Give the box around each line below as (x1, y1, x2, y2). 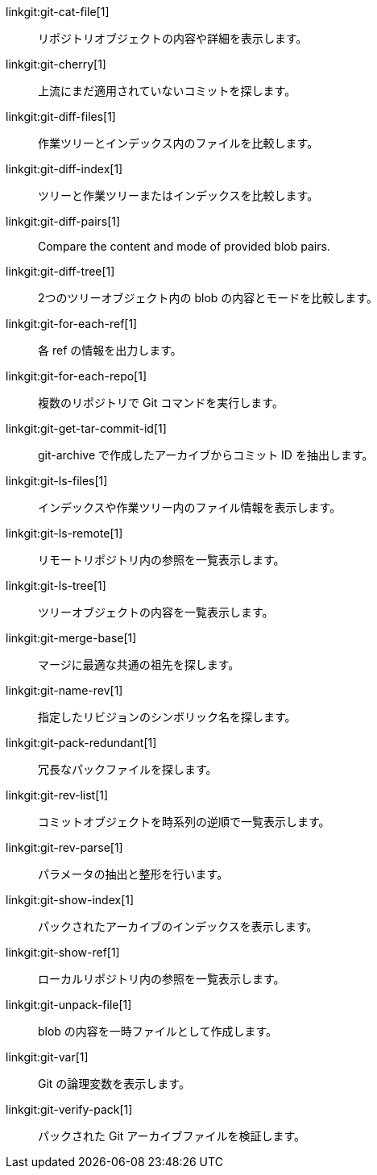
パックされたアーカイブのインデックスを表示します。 (38, 920, 318, 933)
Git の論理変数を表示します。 (38, 1077, 190, 1090)
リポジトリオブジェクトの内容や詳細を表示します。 (38, 31, 308, 45)
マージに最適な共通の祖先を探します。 (38, 658, 240, 671)
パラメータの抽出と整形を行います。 (38, 867, 229, 881)
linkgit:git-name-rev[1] (6, 683, 123, 697)
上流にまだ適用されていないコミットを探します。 (38, 84, 296, 98)
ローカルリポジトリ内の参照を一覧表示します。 (38, 972, 285, 986)
